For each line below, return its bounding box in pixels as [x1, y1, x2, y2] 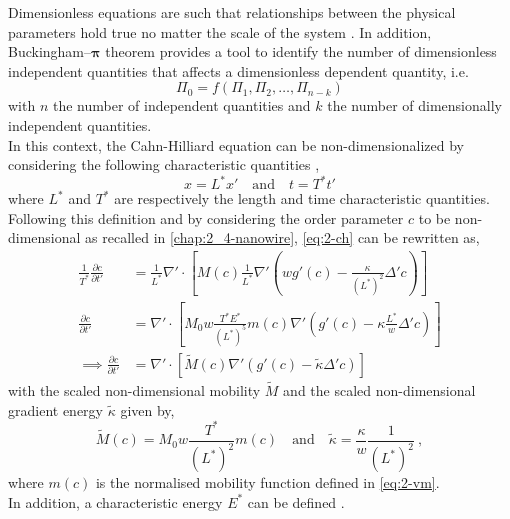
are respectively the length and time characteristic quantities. [114, 188, 490, 209]
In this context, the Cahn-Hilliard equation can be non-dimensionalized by [8, 134, 465, 155]
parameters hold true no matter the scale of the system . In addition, [8, 21, 432, 42]
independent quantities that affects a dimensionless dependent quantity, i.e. [8, 60, 469, 81]
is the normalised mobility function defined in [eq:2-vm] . [95, 472, 440, 492]
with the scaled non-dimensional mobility [8, 379, 261, 400]
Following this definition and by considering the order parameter [8, 207, 404, 228]
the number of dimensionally [327, 95, 502, 116]
